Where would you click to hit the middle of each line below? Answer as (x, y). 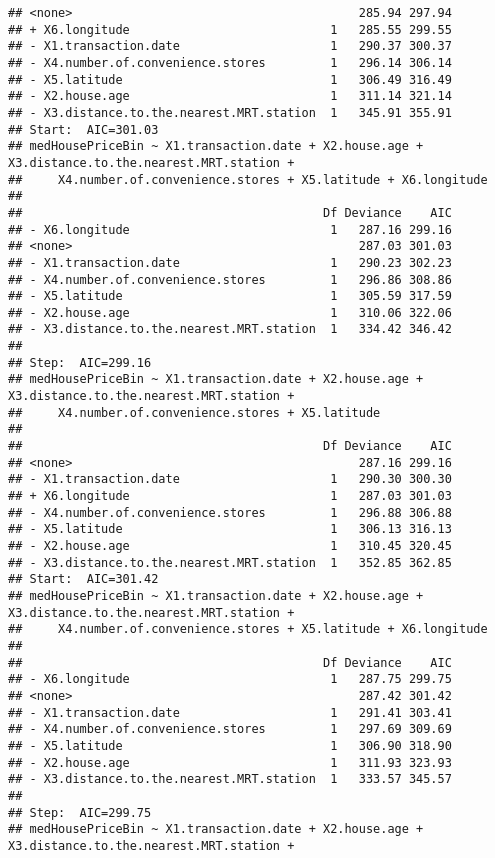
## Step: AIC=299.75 (80, 812)
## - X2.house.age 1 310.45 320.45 (230, 546)
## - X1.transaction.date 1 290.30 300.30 (230, 479)
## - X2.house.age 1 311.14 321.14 (230, 96)
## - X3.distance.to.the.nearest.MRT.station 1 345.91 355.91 (230, 112)
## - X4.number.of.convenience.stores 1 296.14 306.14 (230, 62)
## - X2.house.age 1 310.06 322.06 (230, 312)
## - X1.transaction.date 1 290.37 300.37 (230, 46)
